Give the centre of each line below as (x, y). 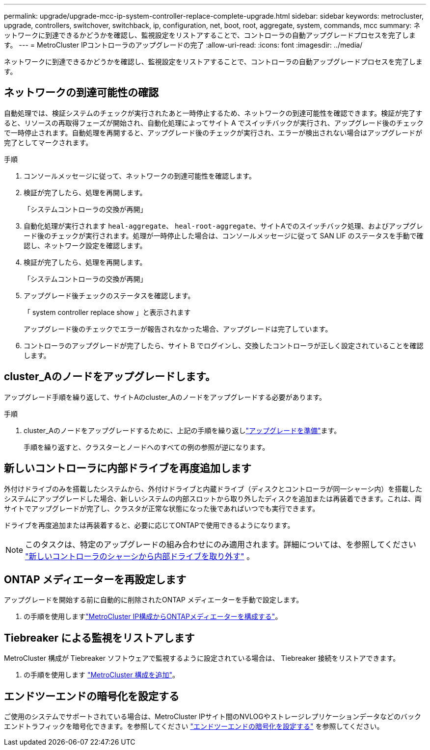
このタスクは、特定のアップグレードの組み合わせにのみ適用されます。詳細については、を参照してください (221, 544)
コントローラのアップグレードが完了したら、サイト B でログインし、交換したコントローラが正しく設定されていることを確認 (224, 345)
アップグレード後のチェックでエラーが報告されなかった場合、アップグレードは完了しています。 (178, 329)
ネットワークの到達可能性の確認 (81, 93)
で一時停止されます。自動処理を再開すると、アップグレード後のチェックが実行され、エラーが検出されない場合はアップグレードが (213, 132)
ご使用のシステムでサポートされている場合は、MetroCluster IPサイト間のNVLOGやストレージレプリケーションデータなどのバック (213, 717)
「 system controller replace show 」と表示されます (107, 312)
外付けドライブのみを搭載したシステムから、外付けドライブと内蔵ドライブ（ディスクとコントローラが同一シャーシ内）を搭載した (213, 489)
